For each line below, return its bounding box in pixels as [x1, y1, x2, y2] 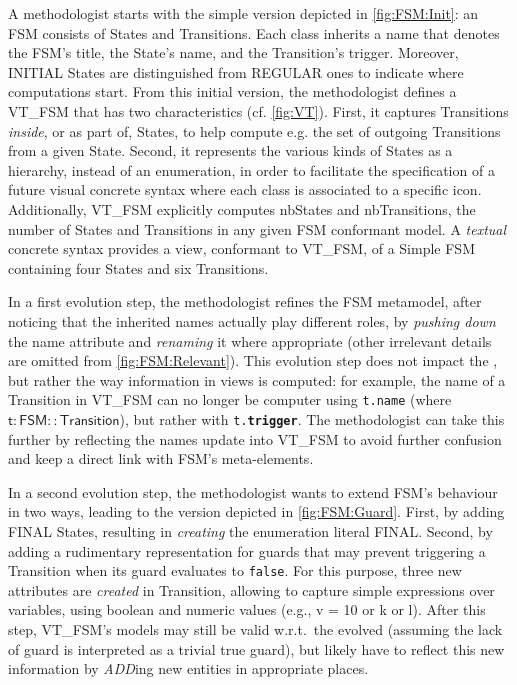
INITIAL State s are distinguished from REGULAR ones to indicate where [8, 61, 464, 82]
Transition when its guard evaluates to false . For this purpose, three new [8, 560, 462, 581]
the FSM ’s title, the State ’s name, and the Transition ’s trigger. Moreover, [8, 42, 459, 63]
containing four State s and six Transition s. [8, 257, 269, 278]
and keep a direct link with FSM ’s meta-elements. [8, 448, 314, 469]
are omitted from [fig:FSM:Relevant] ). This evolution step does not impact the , [8, 350, 498, 371]
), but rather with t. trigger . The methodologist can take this [119, 408, 505, 429]
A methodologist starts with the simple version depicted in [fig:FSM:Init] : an [8, 3, 479, 23]
